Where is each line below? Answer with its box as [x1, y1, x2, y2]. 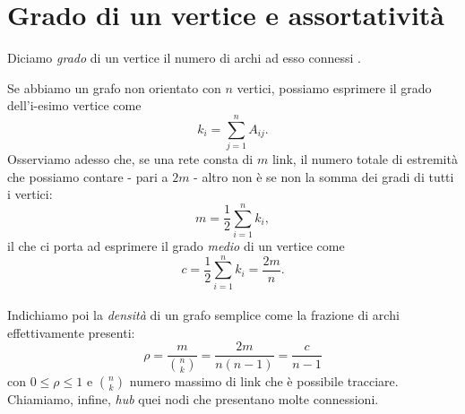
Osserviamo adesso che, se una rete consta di [7, 150, 254, 168]
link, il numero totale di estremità [271, 150, 458, 168]
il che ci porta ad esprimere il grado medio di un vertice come [7, 236, 345, 254]
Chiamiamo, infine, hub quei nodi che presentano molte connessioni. [7, 390, 379, 409]
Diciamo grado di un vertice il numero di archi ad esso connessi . [7, 48, 361, 67]
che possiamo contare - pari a [7, 167, 168, 185]
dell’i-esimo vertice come [7, 96, 142, 115]
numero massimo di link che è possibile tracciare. [129, 372, 399, 391]
